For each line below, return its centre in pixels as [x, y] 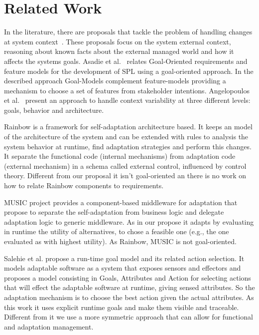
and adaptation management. [49, 326]
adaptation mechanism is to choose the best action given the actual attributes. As [129, 297]
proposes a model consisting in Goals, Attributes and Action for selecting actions [128, 277]
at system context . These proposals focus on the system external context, [118, 41]
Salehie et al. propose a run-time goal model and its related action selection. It [124, 258]
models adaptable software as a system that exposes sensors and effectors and [123, 268]
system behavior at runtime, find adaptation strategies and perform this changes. [128, 146]
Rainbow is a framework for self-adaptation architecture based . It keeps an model [128, 127]
